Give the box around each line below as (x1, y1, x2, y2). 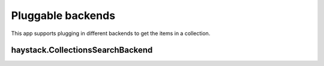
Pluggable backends (11, 9, 116, 22)
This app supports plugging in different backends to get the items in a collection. (11, 30, 211, 37)
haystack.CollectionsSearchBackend (11, 45, 153, 55)
